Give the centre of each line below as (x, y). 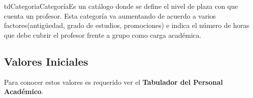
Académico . (24, 91)
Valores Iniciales (46, 61)
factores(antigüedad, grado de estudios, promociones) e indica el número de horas (127, 25)
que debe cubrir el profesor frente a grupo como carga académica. (103, 35)
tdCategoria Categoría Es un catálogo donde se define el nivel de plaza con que (121, 6)
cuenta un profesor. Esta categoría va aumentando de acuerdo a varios (110, 15)
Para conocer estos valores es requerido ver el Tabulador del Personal (113, 82)
